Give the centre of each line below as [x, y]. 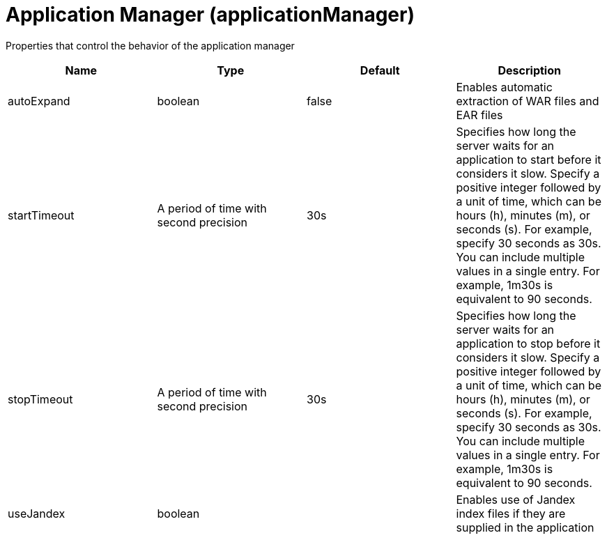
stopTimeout [40, 399]
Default [380, 70]
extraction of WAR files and [528, 101]
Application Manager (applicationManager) [210, 15]
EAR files [479, 115]
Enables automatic [504, 87]
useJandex [37, 513]
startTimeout [41, 215]
